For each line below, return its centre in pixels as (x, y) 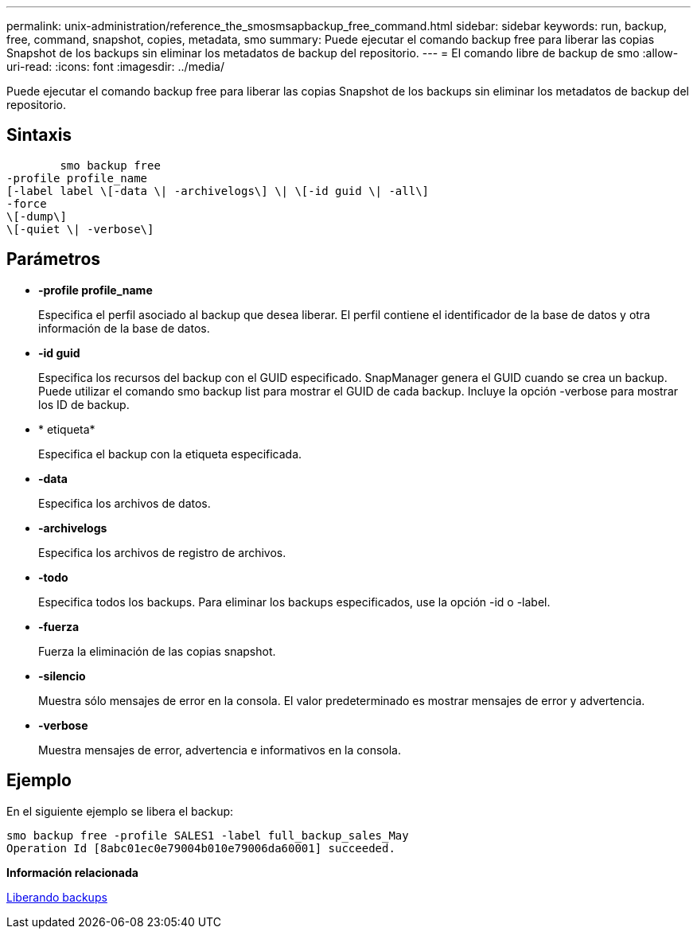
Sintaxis (39, 135)
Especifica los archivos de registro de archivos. (162, 552)
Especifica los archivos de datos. (125, 503)
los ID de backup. (84, 404)
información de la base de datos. (124, 328)
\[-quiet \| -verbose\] (80, 229)
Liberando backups (57, 897)
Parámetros (54, 259)
